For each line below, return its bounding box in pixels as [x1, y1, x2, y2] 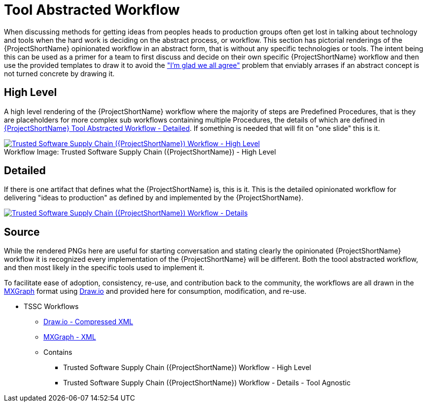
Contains [43, 348, 72, 357]
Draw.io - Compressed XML [43, 317, 134, 326]
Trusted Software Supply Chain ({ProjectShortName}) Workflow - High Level [63, 363, 311, 372]
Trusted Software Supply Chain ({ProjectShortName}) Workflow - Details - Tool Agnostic [63, 378, 351, 387]
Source [4, 225, 40, 238]
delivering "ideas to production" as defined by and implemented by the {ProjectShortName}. [4, 193, 304, 202]
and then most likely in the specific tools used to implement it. [4, 263, 205, 272]
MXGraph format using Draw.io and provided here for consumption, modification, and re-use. [4, 287, 307, 296]
